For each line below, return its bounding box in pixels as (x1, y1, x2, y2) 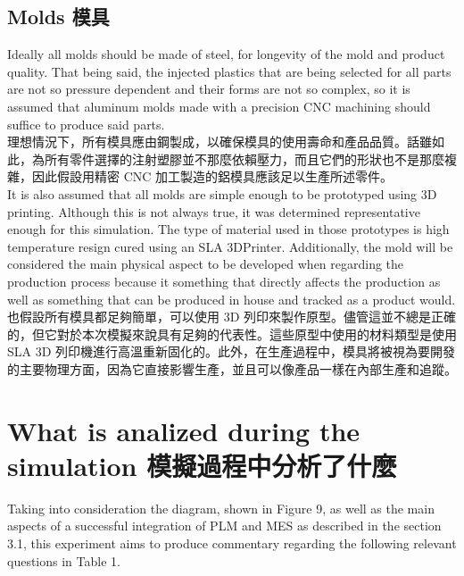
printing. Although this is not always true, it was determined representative (7, 202, 420, 221)
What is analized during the (7, 412, 360, 448)
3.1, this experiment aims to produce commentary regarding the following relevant (7, 533, 457, 552)
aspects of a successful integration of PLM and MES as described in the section (7, 516, 442, 535)
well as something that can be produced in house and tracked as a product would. (7, 289, 456, 308)
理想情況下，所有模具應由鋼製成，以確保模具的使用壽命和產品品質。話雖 (7, 132, 432, 151)
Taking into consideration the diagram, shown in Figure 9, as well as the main (7, 498, 435, 517)
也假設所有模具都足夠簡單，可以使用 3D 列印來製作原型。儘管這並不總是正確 (7, 307, 457, 326)
